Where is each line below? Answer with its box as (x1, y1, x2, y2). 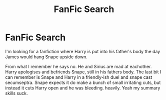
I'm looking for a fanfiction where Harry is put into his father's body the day (5, 48, 160, 54)
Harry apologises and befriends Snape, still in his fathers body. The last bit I (5, 69, 161, 75)
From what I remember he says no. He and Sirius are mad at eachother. (5, 63, 152, 69)
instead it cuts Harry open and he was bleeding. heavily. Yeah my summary (5, 84, 160, 91)
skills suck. (5, 90, 28, 96)
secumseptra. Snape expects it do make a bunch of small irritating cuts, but (5, 79, 161, 85)
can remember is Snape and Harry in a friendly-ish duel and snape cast (5, 74, 152, 80)
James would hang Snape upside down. (5, 54, 87, 60)
